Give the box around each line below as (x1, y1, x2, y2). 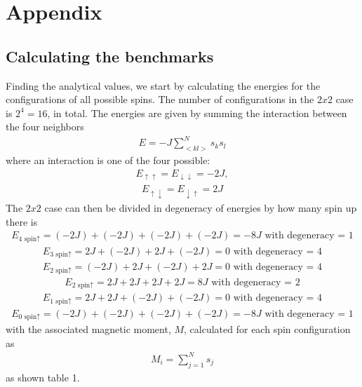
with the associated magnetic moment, (6, 322, 171, 337)
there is (6, 214, 38, 229)
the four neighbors (6, 119, 84, 134)
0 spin (18, 313, 37, 321)
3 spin (50, 251, 68, 259)
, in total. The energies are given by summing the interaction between (47, 105, 347, 120)
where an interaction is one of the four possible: (6, 153, 210, 168)
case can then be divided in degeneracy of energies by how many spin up (44, 201, 357, 215)
